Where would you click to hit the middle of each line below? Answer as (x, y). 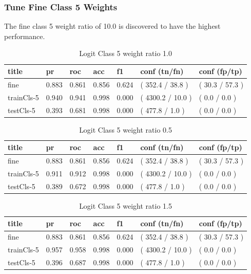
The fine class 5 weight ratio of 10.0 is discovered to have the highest (112, 26)
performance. (25, 36)
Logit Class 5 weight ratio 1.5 (125, 205)
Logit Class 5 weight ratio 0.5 (125, 129)
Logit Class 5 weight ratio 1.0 (125, 53)
